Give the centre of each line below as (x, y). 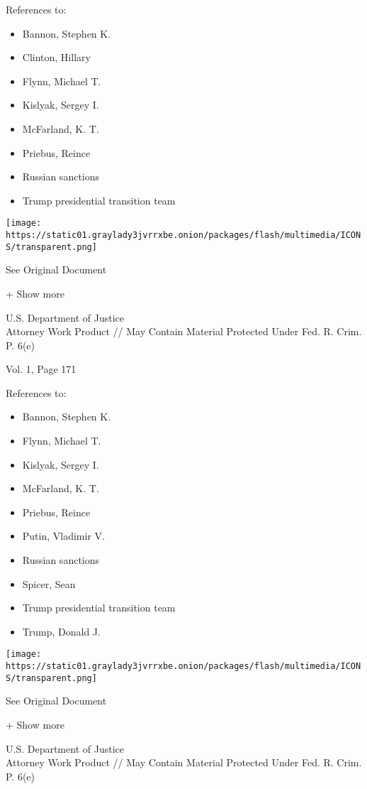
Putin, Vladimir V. (63, 536)
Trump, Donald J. (61, 631)
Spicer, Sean (49, 583)
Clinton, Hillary (56, 57)
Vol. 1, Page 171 (41, 369)
